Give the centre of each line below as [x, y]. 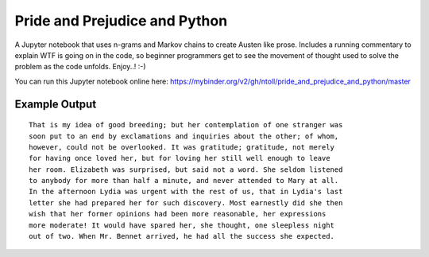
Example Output [56, 104]
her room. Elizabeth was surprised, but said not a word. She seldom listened [186, 169]
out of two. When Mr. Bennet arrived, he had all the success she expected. [182, 236]
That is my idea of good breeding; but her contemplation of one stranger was [186, 125]
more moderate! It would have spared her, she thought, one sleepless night [182, 225]
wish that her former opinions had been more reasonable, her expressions [178, 214]
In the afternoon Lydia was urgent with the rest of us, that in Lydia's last [186, 192]
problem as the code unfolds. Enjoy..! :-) [80, 67]
